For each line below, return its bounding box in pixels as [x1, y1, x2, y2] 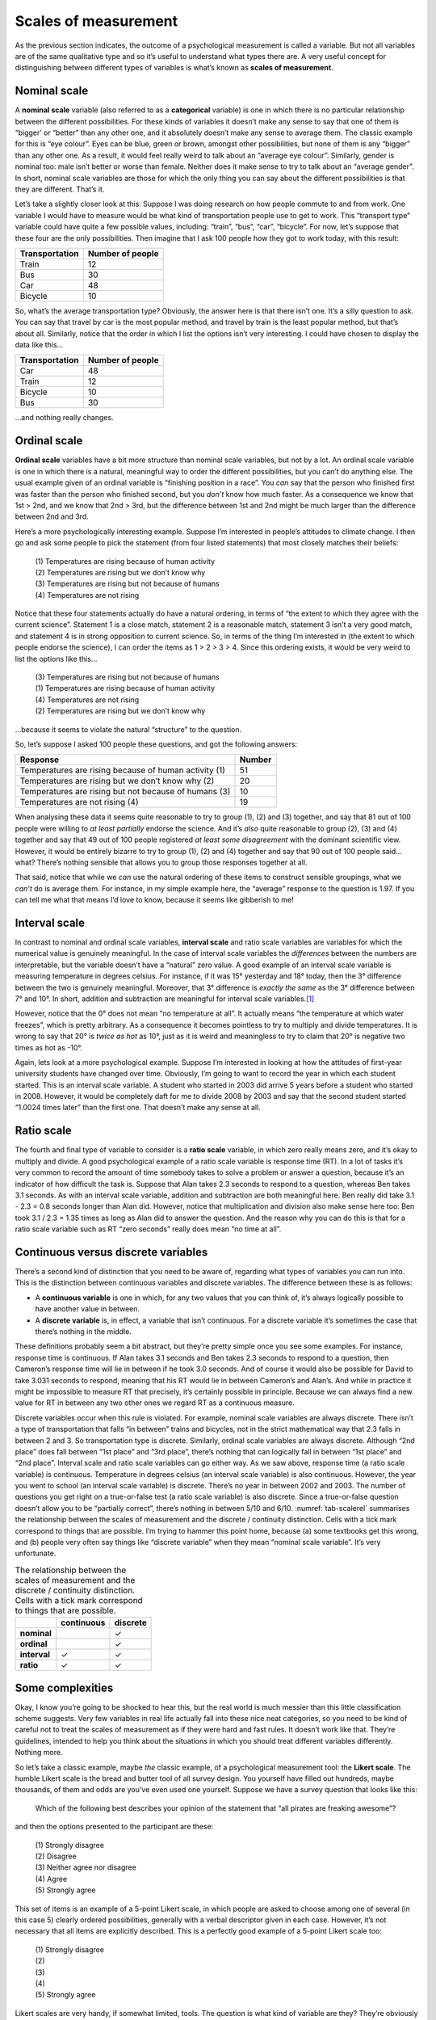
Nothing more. [15, 1748, 63, 1757]
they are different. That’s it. [15, 184, 105, 194]
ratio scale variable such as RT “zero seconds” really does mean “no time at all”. [15, 1224, 282, 1234]
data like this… [15, 340, 64, 350]
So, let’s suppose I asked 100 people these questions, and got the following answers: [15, 739, 298, 749]
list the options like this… [15, 654, 98, 663]
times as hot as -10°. [15, 1042, 82, 1052]
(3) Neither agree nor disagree [35, 1862, 136, 1872]
